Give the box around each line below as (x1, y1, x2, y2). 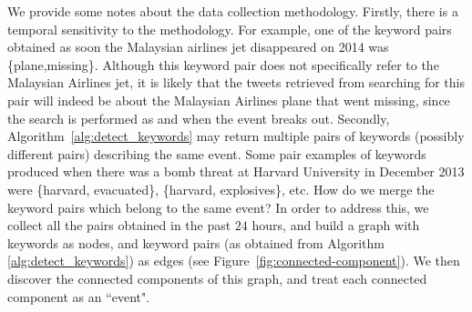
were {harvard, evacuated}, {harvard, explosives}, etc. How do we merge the (7, 179, 435, 198)
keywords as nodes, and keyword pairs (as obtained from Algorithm (7, 233, 385, 252)
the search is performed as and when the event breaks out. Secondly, (7, 108, 390, 127)
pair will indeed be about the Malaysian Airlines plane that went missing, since (7, 90, 450, 109)
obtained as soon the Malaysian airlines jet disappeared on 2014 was (7, 37, 389, 56)
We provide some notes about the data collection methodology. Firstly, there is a (7, 2, 458, 20)
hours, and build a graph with (251, 216, 420, 235)
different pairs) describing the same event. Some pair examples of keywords (7, 144, 426, 163)
